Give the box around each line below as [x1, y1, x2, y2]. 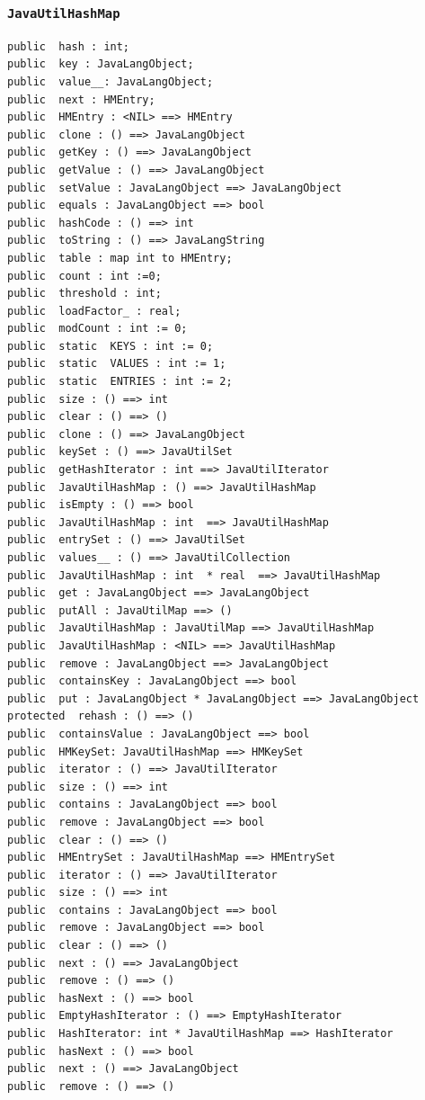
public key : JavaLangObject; [7, 58, 194, 71]
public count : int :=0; [7, 269, 162, 282]
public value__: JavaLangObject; [7, 75, 214, 88]
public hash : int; [7, 40, 130, 53]
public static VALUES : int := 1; [7, 357, 226, 371]
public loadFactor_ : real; [7, 304, 182, 317]
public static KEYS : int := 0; [7, 339, 214, 353]
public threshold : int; [7, 287, 162, 300]
